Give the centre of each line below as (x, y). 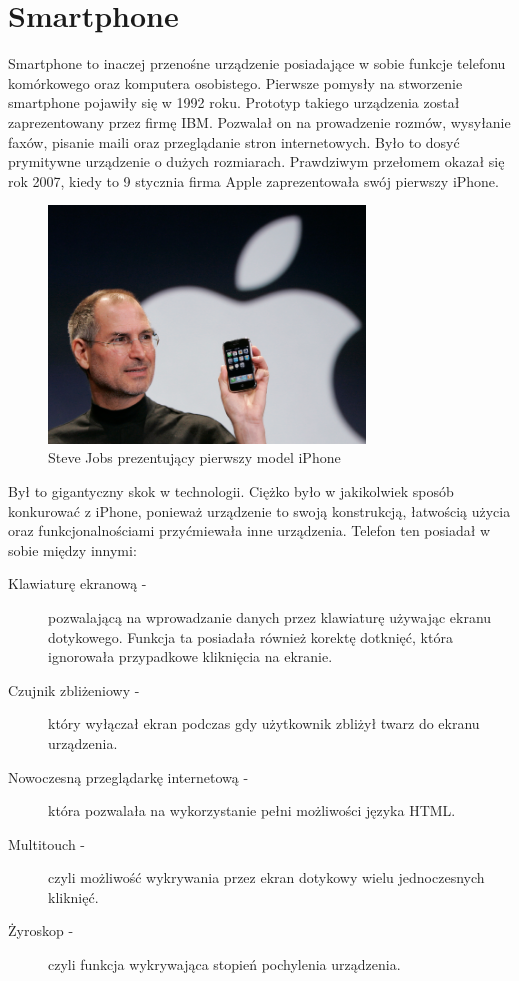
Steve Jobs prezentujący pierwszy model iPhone (194, 457)
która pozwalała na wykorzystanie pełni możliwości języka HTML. (252, 810)
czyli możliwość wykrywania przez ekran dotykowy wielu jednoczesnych (266, 877)
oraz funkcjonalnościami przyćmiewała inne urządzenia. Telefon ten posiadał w (249, 530)
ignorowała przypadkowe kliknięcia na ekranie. (190, 656)
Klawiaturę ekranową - (77, 583)
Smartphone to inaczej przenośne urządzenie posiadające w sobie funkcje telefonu (257, 63)
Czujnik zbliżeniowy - (74, 689)
